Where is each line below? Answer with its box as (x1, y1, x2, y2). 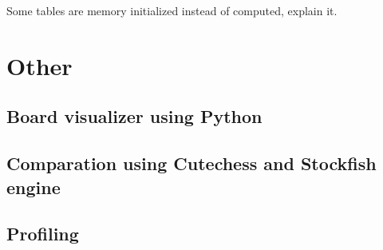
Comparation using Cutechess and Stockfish (6, 151, 377, 176)
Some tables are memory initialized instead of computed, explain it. (6, 2, 338, 18)
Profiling (6, 221, 79, 246)
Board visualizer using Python (6, 104, 263, 129)
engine (6, 174, 61, 199)
